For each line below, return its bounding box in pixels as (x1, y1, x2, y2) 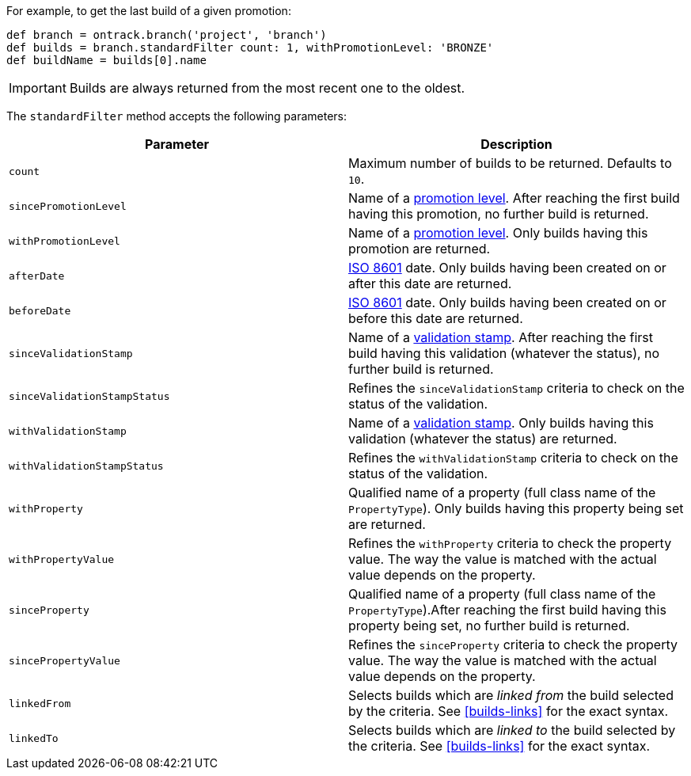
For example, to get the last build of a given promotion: (6, 4, 291, 17)
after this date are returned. (348, 276, 512, 291)
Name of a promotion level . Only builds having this (348, 225, 648, 241)
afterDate (9, 269, 65, 282)
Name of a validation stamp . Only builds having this (348, 415, 654, 431)
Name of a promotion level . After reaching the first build (348, 190, 680, 206)
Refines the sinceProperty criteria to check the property (348, 637, 678, 652)
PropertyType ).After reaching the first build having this (348, 602, 666, 618)
